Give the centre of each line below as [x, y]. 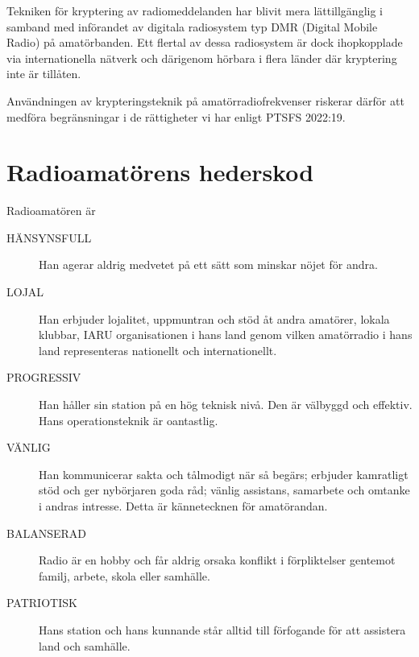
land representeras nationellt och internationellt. [158, 350]
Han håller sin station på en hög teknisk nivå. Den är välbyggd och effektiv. [226, 405]
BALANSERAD [46, 533]
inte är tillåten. [44, 74]
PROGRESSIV [44, 377]
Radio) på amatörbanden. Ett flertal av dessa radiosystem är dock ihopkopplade [205, 42]
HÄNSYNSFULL [49, 237]
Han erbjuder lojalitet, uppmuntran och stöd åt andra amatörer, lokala [214, 318]
